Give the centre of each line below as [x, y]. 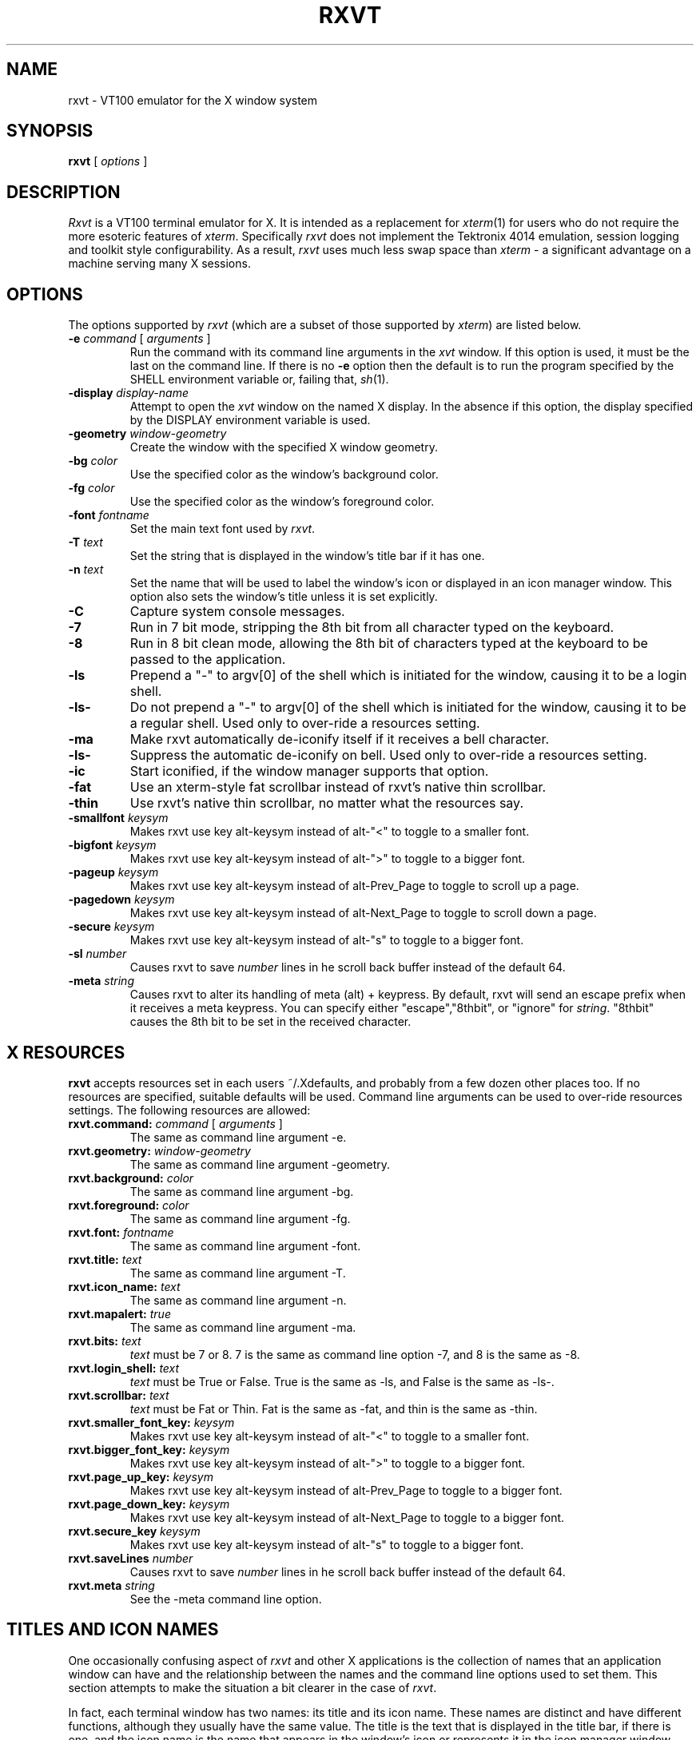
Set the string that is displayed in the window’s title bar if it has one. [307, 556]
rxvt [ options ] [108, 161]
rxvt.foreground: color [129, 1205]
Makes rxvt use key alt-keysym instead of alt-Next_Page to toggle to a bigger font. [347, 1517]
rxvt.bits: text [105, 1341]
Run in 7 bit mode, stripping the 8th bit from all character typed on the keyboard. [372, 628]
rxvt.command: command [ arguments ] [175, 1123]
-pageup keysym [113, 872]
